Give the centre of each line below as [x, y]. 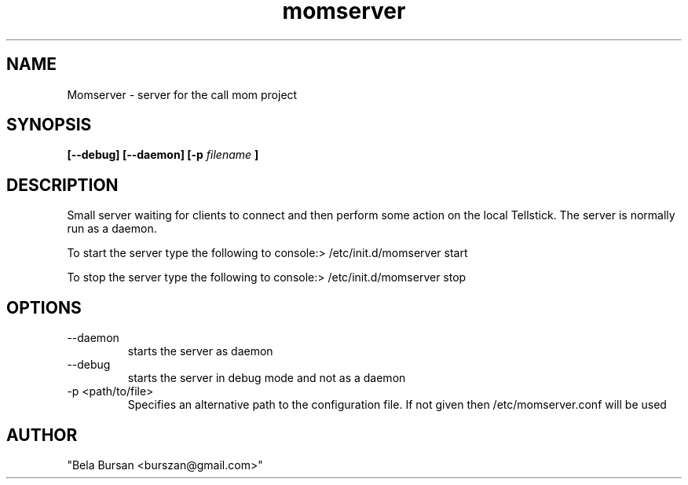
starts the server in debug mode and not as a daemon [267, 378]
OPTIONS [44, 307]
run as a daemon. [112, 229]
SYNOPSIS [49, 125]
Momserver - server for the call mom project [182, 94]
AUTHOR [42, 435]
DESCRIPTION [62, 185]
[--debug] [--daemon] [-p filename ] [163, 155]
